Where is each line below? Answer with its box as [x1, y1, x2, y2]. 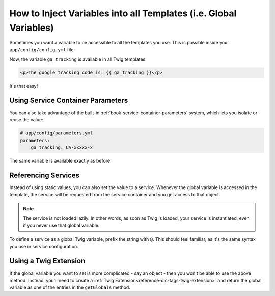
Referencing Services [9, 171, 80, 179]
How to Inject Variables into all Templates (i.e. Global [9, 8, 237, 19]
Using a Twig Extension [9, 257, 86, 265]
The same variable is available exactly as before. [9, 158, 112, 164]
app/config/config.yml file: [9, 46, 75, 53]
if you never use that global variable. [23, 222, 100, 228]
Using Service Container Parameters [9, 96, 128, 104]
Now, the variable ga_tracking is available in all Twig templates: [9, 56, 147, 62]
